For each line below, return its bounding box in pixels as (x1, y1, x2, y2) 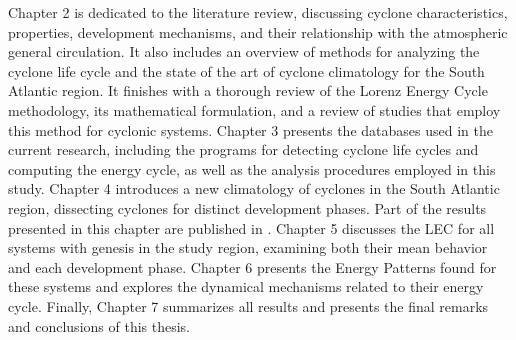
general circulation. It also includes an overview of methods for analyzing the (8, 41, 480, 62)
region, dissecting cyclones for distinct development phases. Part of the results (8, 197, 487, 218)
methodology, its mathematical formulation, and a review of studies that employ (8, 99, 501, 120)
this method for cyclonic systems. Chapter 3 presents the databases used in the (8, 119, 493, 140)
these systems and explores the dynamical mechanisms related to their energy (8, 276, 484, 297)
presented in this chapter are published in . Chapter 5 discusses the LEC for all (8, 217, 495, 238)
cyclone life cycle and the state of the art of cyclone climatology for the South (8, 60, 485, 81)
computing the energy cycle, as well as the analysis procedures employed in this (8, 158, 496, 179)
